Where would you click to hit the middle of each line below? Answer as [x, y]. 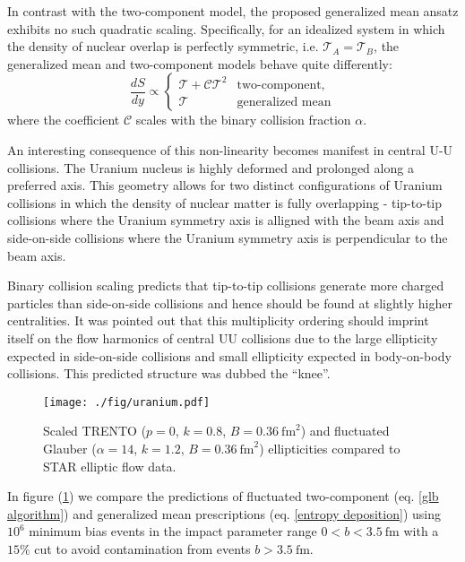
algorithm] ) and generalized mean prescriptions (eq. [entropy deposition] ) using [224, 513]
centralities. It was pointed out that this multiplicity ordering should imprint [218, 320]
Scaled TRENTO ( [95, 431]
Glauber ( [70, 448]
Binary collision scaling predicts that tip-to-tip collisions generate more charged [226, 285]
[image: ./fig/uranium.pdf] [127, 402]
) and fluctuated [345, 431]
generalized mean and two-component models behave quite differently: [200, 63]
